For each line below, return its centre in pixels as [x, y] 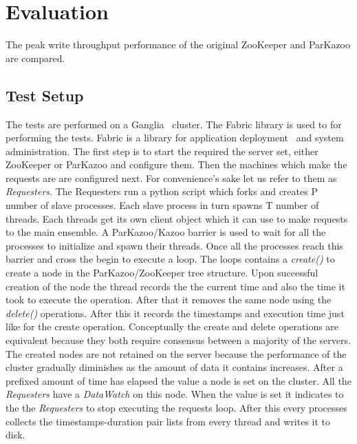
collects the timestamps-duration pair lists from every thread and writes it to [168, 421]
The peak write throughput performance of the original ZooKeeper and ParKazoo [178, 44]
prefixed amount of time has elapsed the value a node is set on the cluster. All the [178, 380]
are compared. [35, 58]
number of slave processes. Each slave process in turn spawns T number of [162, 205]
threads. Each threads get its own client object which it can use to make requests [177, 218]
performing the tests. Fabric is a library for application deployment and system [175, 138]
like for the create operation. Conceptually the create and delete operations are [172, 326]
